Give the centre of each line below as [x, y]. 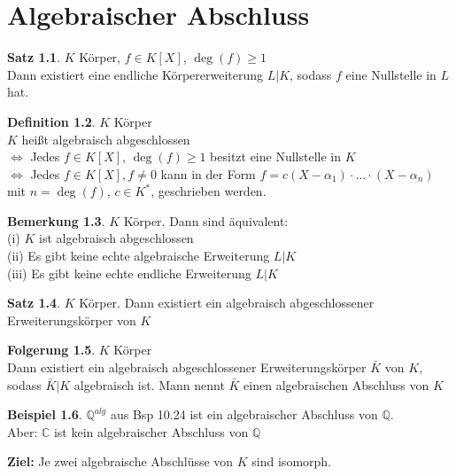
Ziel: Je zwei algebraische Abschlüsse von [120, 461]
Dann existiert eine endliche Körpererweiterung [135, 74]
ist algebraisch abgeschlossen [116, 238]
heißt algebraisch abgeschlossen [106, 139]
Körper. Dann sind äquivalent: [206, 220]
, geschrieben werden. [209, 191]
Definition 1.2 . [51, 121]
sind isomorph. [291, 461]
